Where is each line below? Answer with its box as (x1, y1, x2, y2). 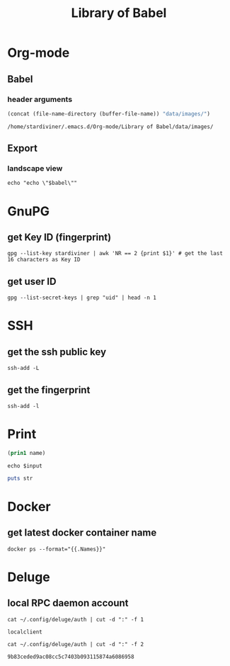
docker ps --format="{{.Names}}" (7, 546, 106, 553)
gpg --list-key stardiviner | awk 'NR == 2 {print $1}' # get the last (7, 250, 223, 257)
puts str (7, 475, 33, 482)
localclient (7, 628, 42, 636)
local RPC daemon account (7, 597, 129, 609)
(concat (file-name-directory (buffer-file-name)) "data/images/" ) (7, 110, 211, 118)
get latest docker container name (7, 526, 157, 539)
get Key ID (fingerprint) (7, 232, 112, 244)
